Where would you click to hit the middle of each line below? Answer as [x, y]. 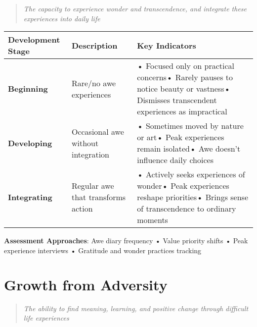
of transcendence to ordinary [187, 209]
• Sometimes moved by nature [190, 126]
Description [94, 45]
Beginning [28, 89]
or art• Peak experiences [181, 137]
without [85, 143]
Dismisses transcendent [177, 100]
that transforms [99, 197]
